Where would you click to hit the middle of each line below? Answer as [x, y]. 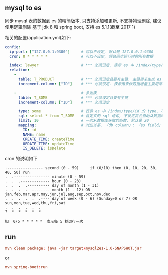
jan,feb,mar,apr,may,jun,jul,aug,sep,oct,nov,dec [58, 194]
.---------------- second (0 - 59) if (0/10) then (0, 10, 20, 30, [81, 168]
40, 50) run [17, 173]
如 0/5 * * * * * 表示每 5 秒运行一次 [44, 222]
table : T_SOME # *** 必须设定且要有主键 [73, 98]
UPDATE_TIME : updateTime [49, 144]
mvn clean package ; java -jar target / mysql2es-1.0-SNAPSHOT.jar [73, 249]
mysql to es [23, 8]
